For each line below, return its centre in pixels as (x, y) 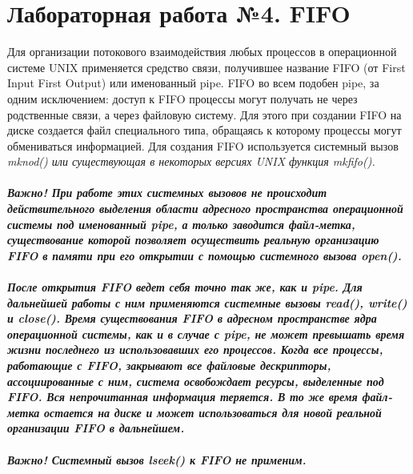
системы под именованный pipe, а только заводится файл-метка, (181, 224)
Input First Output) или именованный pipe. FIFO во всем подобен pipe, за (193, 83)
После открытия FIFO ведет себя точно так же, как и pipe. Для (185, 287)
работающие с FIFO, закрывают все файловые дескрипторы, (169, 365)
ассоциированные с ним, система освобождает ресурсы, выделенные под (196, 381)
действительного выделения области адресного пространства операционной (205, 209)
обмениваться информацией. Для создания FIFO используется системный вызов (203, 145)
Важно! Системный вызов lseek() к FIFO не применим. (157, 459)
